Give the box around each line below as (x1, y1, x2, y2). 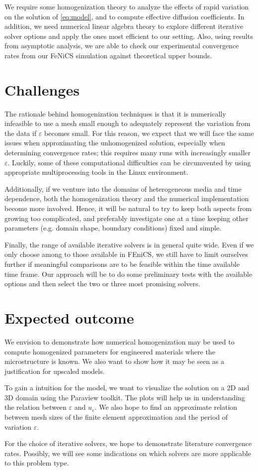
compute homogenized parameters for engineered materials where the (4, 346, 215, 356)
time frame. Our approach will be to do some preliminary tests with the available (4, 268, 253, 279)
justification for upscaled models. (4, 365, 105, 376)
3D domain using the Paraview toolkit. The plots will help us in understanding (4, 392, 245, 402)
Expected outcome (4, 307, 134, 328)
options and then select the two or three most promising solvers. (4, 278, 200, 289)
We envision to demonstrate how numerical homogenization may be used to (4, 336, 235, 347)
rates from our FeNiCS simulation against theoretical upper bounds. (4, 50, 212, 60)
